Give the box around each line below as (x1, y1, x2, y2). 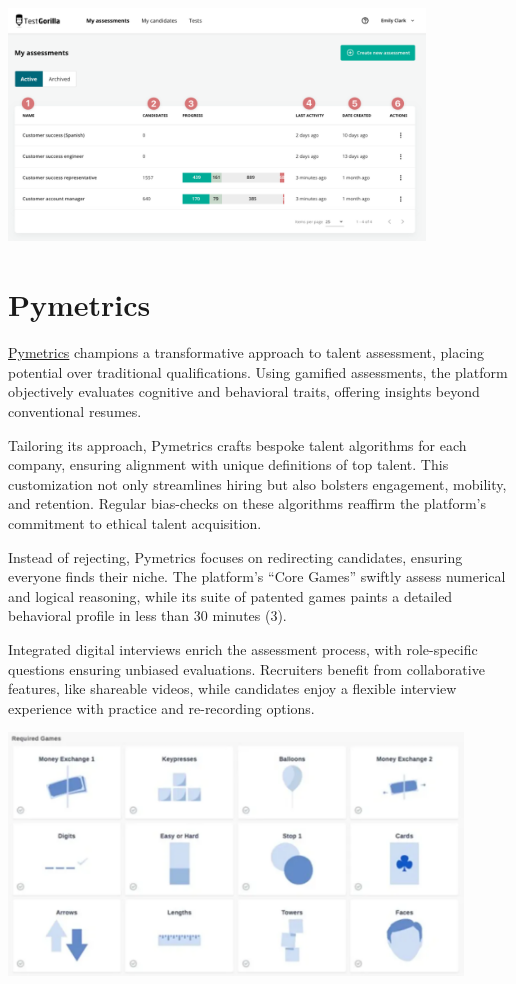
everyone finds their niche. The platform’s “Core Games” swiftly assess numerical (8, 566, 506, 587)
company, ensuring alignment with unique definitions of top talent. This (8, 454, 449, 475)
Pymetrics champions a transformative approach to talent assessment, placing (8, 342, 485, 363)
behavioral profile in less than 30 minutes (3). (8, 605, 287, 626)
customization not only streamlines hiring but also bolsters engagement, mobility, (8, 473, 507, 494)
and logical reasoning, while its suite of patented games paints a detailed (8, 585, 453, 606)
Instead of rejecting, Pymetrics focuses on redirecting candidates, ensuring (8, 546, 463, 567)
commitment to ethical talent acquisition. (8, 512, 262, 533)
